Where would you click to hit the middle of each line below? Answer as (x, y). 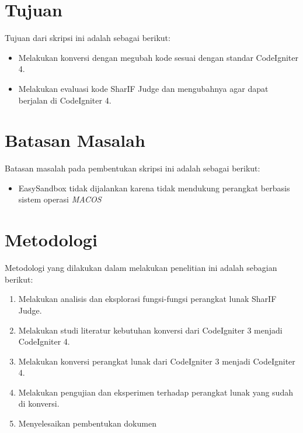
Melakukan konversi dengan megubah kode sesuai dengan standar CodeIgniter (158, 57)
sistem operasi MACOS (60, 199)
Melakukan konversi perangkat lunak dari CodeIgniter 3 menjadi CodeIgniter (157, 361)
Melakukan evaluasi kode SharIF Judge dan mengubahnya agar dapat (143, 88)
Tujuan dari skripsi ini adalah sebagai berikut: (88, 38)
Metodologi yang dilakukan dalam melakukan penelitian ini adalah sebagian (141, 268)
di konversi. (39, 403)
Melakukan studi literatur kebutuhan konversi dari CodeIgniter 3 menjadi (150, 330)
